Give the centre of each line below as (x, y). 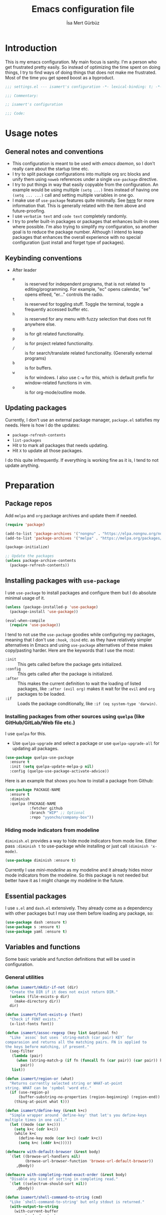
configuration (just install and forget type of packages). (68, 243)
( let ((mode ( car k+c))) (35, 1124)
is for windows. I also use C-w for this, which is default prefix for (89, 377)
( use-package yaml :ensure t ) (36, 932)
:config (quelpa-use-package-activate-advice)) (60, 772)
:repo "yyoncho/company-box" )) (62, 818)
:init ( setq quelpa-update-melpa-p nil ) (52, 767)
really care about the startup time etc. (51, 169)
